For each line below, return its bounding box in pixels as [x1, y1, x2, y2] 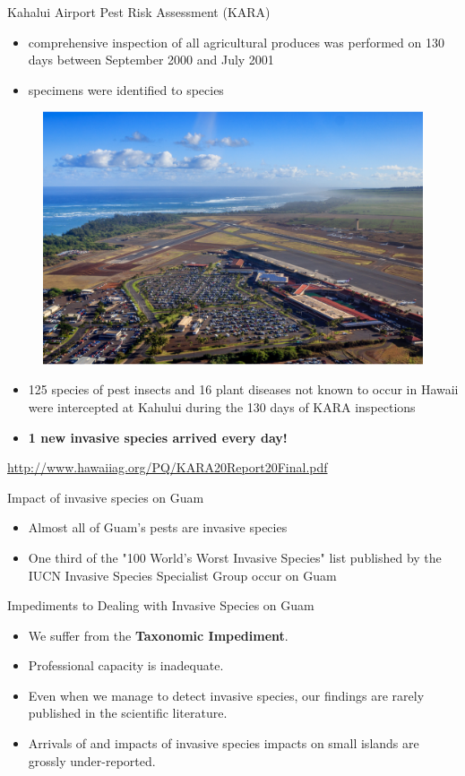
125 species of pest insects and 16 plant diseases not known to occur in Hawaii [28, 380, 459, 399]
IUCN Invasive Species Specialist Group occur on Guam [28, 565, 337, 584]
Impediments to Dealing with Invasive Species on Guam [7, 596, 314, 615]
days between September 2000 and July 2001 [28, 50, 274, 69]
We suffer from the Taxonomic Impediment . [28, 625, 288, 644]
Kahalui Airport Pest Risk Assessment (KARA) [7, 3, 271, 21]
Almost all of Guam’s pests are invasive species [28, 518, 288, 537]
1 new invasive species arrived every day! [28, 427, 288, 446]
